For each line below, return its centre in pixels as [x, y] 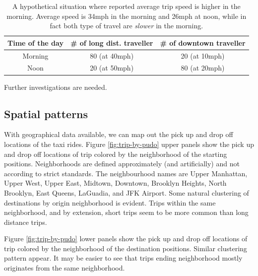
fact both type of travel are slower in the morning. [127, 26]
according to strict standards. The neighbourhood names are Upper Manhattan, [126, 173]
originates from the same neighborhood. [64, 268]
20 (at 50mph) [112, 68]
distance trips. [26, 222]
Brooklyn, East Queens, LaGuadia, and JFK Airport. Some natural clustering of [127, 192]
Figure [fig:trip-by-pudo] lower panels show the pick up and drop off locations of [126, 239]
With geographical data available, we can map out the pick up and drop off [119, 134]
